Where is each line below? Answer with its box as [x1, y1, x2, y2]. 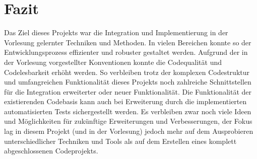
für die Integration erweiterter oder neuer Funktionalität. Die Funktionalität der [4, 86, 251, 97]
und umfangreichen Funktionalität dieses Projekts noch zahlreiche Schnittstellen [4, 76, 251, 87]
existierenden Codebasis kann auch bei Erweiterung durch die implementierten [4, 96, 247, 107]
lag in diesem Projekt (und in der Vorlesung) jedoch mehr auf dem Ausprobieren [4, 126, 253, 136]
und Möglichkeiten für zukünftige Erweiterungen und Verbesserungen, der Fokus [4, 116, 252, 126]
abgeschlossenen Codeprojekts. [4, 145, 98, 156]
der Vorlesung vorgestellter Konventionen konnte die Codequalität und [4, 56, 222, 67]
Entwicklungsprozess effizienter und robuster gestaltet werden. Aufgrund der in [4, 47, 248, 57]
